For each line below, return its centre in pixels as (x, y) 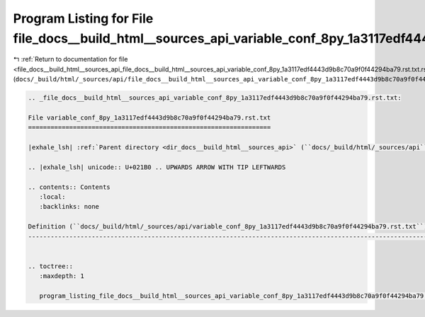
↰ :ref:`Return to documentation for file (70, 59)
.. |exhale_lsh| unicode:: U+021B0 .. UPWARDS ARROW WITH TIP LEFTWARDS (157, 167)
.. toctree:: (51, 266)
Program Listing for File (83, 18)
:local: (52, 197)
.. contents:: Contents (69, 187)
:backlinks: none (69, 207)
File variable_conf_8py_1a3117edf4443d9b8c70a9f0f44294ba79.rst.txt (149, 117)
